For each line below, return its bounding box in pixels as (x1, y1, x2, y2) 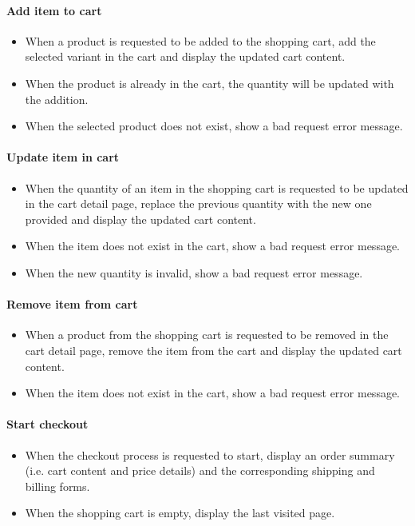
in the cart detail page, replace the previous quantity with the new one (25, 195, 372, 212)
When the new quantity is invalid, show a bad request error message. (25, 264, 363, 281)
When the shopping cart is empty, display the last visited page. (25, 504, 335, 521)
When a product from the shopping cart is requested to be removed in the (25, 326, 389, 343)
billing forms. (25, 477, 90, 494)
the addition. (25, 90, 89, 107)
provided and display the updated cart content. (25, 210, 256, 227)
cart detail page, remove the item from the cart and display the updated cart (25, 341, 402, 358)
